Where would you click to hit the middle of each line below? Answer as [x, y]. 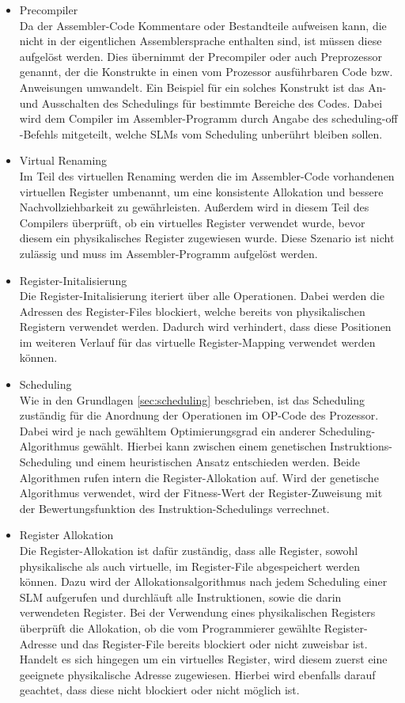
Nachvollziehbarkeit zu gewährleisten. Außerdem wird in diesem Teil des [194, 207]
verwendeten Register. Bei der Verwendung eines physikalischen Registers [197, 612]
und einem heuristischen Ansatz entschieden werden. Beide [218, 462]
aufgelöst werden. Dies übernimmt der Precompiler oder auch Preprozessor [201, 56]
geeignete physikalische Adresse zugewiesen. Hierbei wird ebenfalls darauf [197, 674]
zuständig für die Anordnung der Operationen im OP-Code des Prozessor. [199, 415]
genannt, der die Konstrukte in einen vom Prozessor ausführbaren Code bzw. [206, 72]
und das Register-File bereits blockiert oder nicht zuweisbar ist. [214, 643]
